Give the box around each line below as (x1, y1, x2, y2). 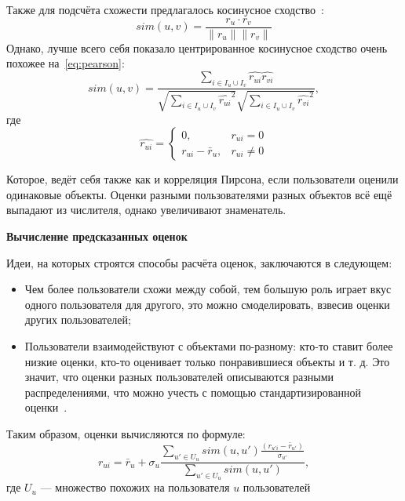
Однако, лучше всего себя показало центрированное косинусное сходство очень (6, 39, 388, 56)
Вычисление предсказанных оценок (6, 228, 188, 245)
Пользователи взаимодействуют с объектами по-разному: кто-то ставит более (24, 338, 393, 354)
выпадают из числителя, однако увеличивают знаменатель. (6, 201, 286, 218)
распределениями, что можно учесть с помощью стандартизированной (24, 383, 361, 400)
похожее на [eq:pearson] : (6, 55, 125, 71)
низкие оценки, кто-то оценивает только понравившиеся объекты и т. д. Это (24, 353, 390, 369)
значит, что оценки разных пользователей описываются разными (24, 368, 334, 385)
